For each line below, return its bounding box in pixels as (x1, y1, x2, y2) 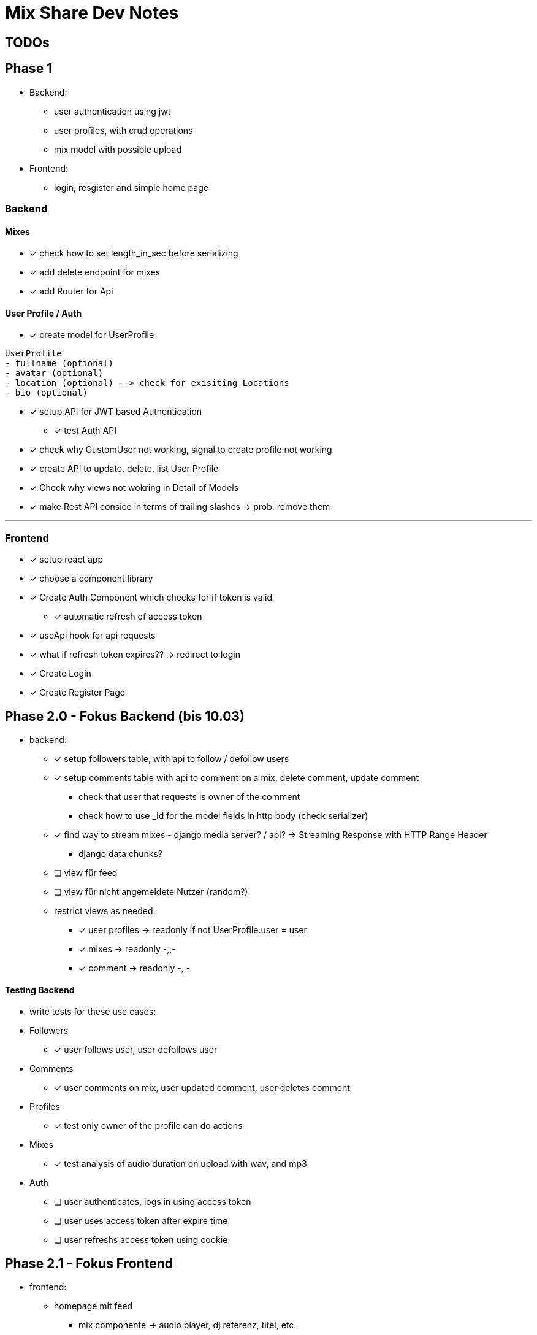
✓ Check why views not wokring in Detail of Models (29, 482, 239, 493)
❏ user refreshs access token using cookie (54, 1234, 228, 1245)
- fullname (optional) (5, 358, 114, 369)
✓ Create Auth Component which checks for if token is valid (29, 592, 273, 603)
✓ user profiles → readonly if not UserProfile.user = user (78, 925, 307, 935)
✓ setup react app (29, 554, 103, 565)
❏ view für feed (54, 868, 118, 878)
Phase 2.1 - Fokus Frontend (5, 1255, 173, 1271)
